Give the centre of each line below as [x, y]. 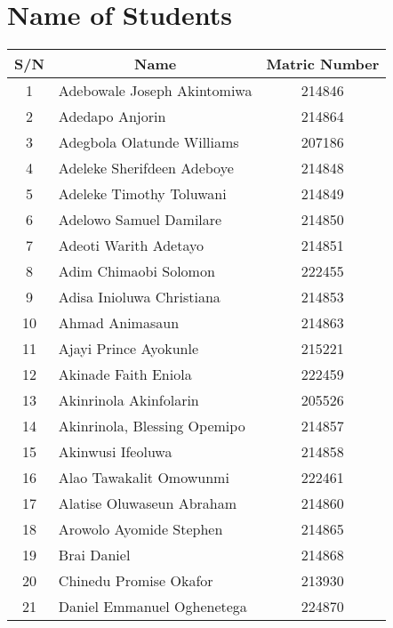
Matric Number [323, 64]
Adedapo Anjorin [112, 117]
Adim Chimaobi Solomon [136, 271]
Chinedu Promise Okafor [136, 581]
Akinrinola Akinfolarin [128, 400]
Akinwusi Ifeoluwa [115, 452]
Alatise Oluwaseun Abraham [148, 503]
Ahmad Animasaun [119, 323]
